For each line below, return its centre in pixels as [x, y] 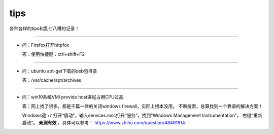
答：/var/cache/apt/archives [52, 80]
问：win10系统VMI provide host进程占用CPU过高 [73, 97]
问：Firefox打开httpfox [46, 45]
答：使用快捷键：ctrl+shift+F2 [53, 54]
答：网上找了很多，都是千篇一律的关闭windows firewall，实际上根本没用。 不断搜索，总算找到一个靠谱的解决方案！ [143, 106]
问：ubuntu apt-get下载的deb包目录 [60, 71]
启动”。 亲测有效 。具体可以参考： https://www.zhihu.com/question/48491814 [104, 122]
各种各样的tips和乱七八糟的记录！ [44, 28]
